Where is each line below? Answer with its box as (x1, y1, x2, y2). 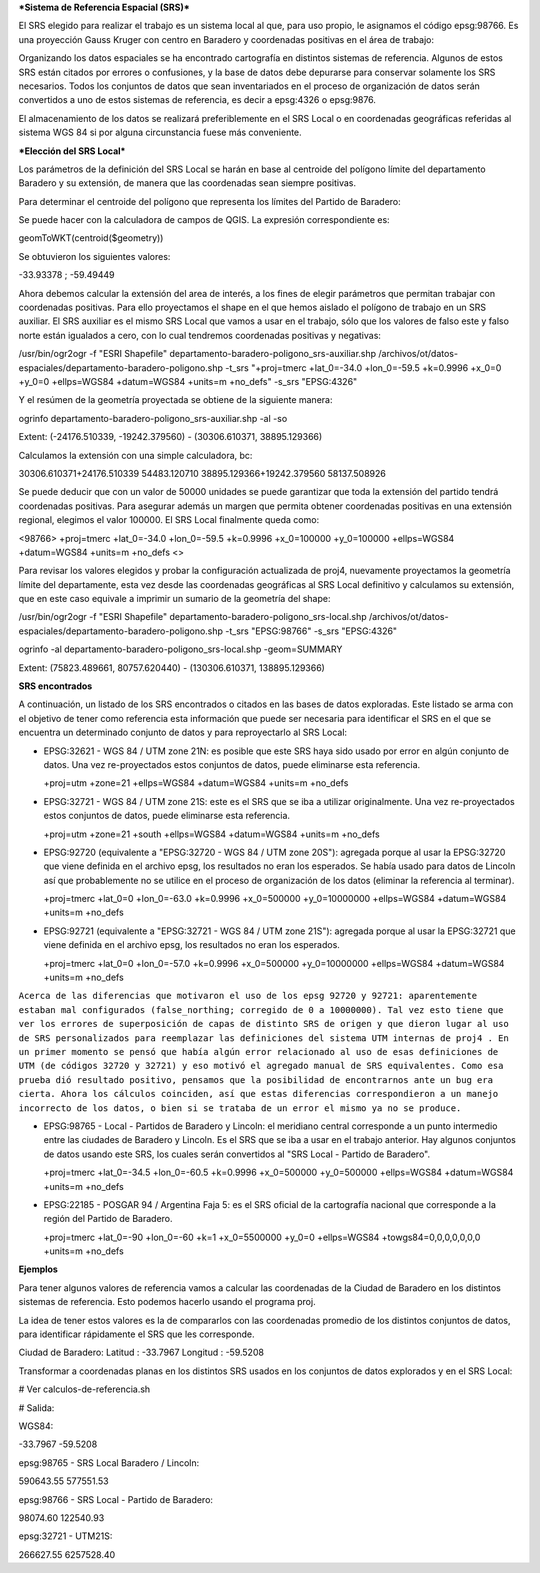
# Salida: (18, 1401, 55, 1414)
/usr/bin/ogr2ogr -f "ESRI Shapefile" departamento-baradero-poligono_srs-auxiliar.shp (18, 348, 377, 360)
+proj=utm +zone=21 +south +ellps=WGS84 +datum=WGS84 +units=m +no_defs (43, 828, 380, 840)
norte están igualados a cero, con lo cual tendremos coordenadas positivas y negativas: (18, 329, 382, 341)
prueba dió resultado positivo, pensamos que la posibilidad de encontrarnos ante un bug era (18, 1074, 494, 1085)
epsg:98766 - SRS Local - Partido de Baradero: (18, 1493, 214, 1505)
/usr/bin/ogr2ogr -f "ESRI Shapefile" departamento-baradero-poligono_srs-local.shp (18, 611, 367, 623)
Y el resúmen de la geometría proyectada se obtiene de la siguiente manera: (18, 394, 333, 406)
